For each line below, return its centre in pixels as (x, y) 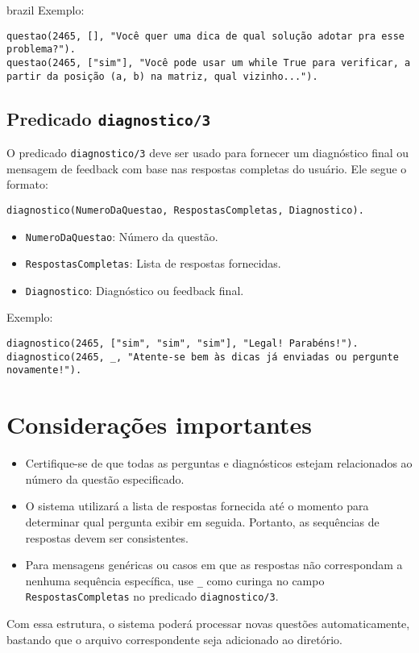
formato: (27, 184)
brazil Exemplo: (46, 10)
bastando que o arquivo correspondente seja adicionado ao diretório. (174, 639)
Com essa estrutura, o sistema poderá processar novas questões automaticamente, (208, 624)
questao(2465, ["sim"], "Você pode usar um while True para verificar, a (209, 62)
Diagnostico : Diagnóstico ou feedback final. (135, 290)
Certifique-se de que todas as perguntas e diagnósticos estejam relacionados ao (219, 463)
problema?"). (41, 50)
